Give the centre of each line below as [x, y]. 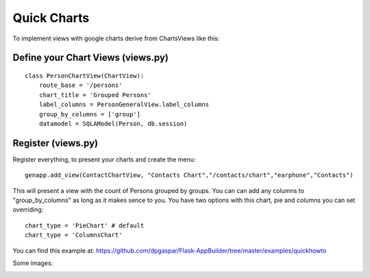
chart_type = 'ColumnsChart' [74, 235]
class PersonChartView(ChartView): [85, 76]
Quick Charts [51, 18]
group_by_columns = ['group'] [89, 114]
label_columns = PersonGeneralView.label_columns [124, 105]
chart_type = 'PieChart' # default [85, 225]
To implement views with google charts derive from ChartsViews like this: [116, 38]
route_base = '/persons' [81, 85]
